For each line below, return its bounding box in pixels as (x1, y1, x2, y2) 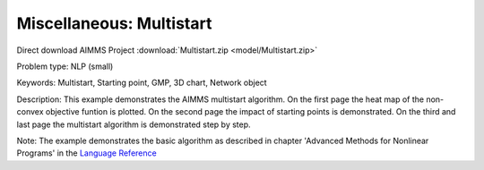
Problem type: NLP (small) (16, 61, 114, 72)
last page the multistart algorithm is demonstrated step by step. (16, 119, 251, 130)
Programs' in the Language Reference (16, 148, 157, 158)
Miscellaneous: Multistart (16, 13, 212, 33)
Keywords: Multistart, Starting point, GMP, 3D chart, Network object (16, 77, 268, 89)
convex (16, 106, 44, 117)
